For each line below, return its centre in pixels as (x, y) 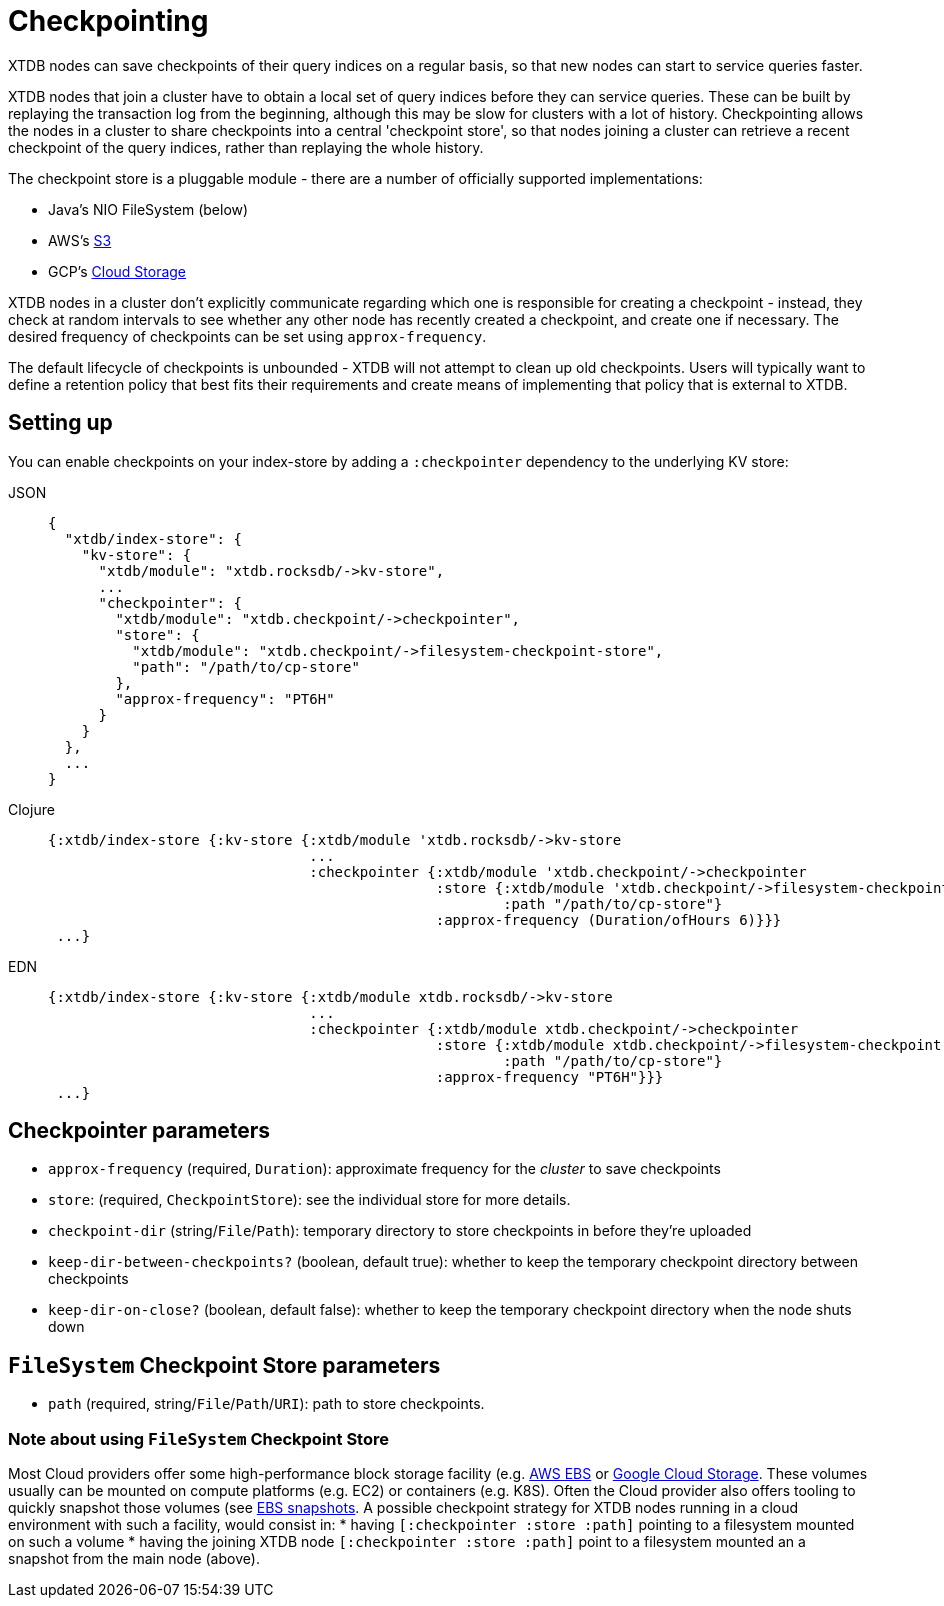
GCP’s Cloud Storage (117, 271)
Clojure (31, 809)
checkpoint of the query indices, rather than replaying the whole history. (246, 147)
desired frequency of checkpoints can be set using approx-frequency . (247, 336)
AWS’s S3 (80, 240)
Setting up (60, 423)
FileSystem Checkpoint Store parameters (224, 1365)
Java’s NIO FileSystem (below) (148, 209)
